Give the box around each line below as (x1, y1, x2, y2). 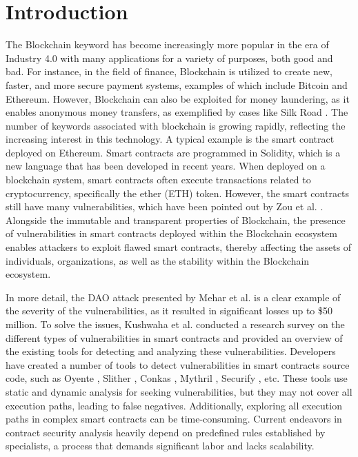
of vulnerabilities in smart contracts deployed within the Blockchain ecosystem (6, 226, 337, 241)
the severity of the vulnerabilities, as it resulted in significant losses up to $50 (6, 303, 332, 318)
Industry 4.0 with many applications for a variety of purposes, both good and (6, 50, 333, 65)
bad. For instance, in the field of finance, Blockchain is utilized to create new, (6, 64, 332, 79)
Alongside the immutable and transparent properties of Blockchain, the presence (6, 212, 346, 227)
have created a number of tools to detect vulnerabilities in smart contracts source (6, 357, 350, 372)
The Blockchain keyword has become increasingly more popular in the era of (6, 37, 329, 52)
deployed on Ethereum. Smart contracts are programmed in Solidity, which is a (6, 145, 341, 159)
